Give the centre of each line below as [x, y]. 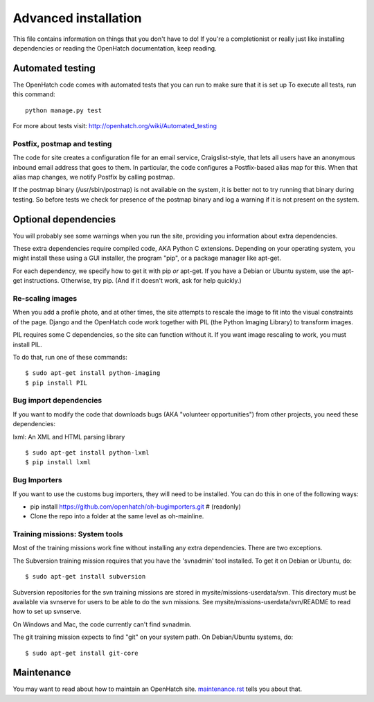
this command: [34, 94]
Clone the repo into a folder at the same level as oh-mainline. [117, 516]
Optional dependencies [64, 219]
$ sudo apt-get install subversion [86, 577]
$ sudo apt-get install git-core [82, 653]
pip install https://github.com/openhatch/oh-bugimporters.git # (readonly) [136, 507]
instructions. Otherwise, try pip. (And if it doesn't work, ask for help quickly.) [133, 281]
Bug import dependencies [57, 401]
